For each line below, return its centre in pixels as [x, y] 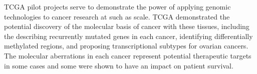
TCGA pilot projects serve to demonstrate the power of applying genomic [117, 6]
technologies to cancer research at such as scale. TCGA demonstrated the [117, 16]
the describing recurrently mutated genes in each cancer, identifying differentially [128, 36]
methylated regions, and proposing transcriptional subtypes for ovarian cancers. [126, 46]
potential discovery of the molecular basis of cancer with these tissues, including [127, 26]
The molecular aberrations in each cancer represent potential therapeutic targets [128, 55]
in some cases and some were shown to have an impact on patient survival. [119, 65]
